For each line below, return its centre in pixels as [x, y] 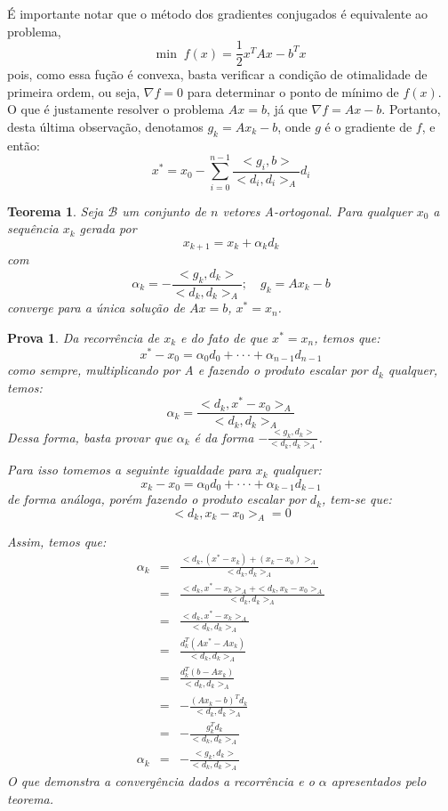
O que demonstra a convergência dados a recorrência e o [161, 780]
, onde [294, 127]
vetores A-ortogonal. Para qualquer [317, 211]
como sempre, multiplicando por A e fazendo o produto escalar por [188, 370]
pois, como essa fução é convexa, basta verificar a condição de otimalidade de [217, 74]
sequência [33, 228]
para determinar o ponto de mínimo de [293, 91]
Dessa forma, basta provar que [90, 437]
